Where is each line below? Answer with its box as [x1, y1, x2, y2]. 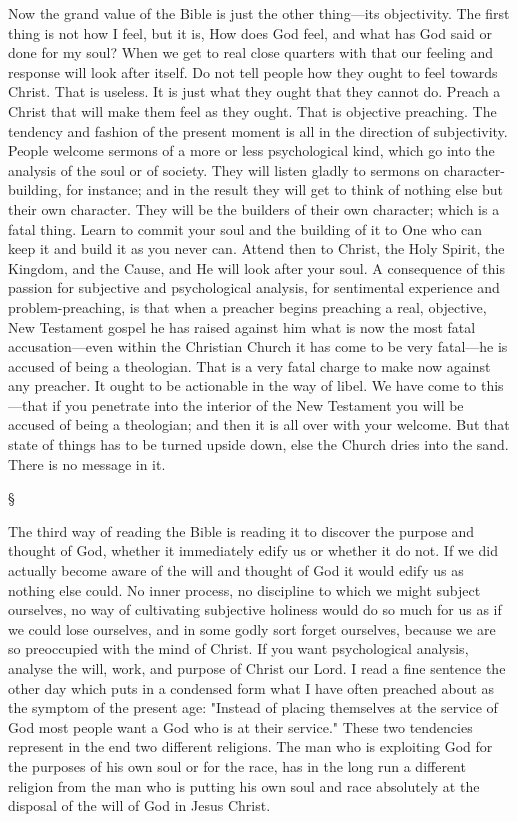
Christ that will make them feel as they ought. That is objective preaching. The [8, 100, 497, 121]
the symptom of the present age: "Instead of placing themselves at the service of [8, 697, 498, 718]
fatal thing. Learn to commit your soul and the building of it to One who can [8, 218, 483, 239]
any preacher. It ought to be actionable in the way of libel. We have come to [8, 375, 477, 396]
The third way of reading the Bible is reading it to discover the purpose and [8, 520, 475, 541]
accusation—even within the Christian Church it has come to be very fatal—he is [8, 336, 508, 357]
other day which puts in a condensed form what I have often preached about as [8, 677, 495, 698]
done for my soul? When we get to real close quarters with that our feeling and [8, 42, 493, 63]
